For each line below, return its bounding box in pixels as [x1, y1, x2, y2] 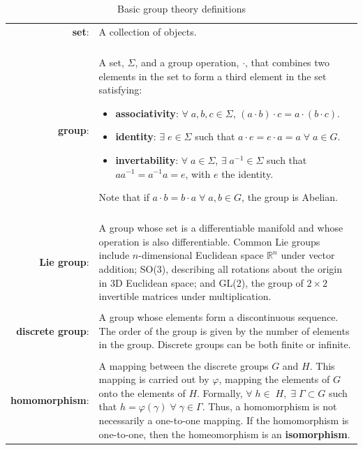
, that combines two [245, 54, 330, 69]
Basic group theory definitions [117, 1, 246, 15]
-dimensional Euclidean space [138, 248, 264, 262]
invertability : [115, 152, 179, 167]
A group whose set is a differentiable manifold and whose [98, 220, 343, 235]
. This [309, 358, 335, 373]
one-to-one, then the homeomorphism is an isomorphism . [98, 426, 350, 441]
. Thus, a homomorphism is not [202, 399, 337, 414]
